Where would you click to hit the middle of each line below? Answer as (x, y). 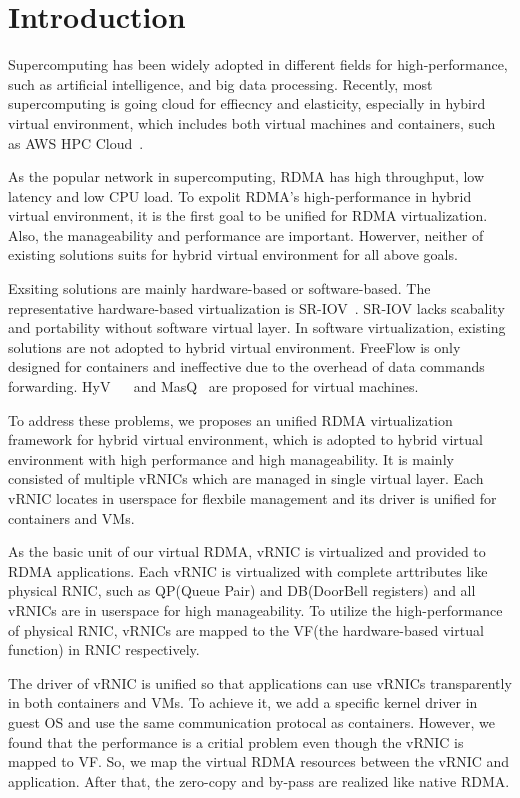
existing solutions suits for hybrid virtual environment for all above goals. (233, 254)
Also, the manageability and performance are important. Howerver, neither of (246, 234)
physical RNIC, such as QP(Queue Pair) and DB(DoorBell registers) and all (242, 590)
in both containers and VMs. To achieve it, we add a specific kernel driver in (243, 702)
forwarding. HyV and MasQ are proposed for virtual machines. (213, 386)
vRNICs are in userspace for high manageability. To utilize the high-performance (255, 609)
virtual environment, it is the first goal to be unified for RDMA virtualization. (248, 215)
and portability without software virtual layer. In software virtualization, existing (257, 327)
